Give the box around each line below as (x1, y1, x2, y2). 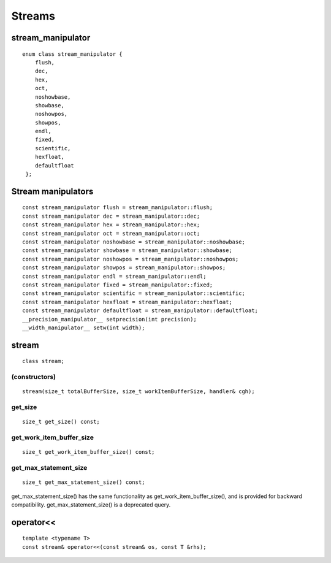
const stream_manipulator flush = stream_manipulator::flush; (22, 204, 213, 211)
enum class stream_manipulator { (22, 50, 123, 58)
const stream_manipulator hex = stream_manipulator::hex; (22, 221, 200, 228)
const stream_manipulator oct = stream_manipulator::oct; (22, 230, 200, 237)
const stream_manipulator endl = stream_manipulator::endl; (22, 273, 207, 280)
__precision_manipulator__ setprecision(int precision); (22, 316, 197, 323)
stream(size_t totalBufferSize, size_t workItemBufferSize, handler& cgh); (22, 388, 255, 395)
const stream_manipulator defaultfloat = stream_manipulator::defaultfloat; (22, 307, 259, 314)
